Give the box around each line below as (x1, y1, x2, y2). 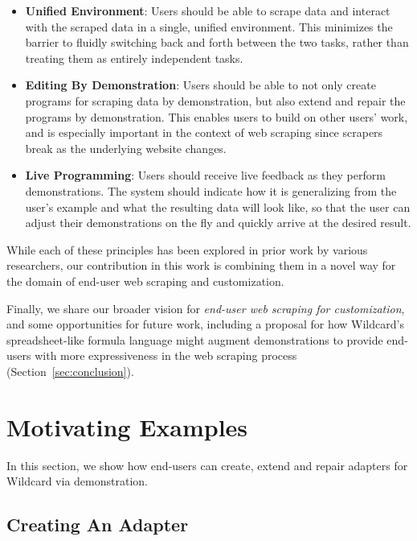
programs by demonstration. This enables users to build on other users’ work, (25, 108, 408, 125)
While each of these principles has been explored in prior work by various (6, 241, 368, 258)
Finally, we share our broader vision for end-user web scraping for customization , (6, 299, 405, 316)
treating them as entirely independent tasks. (25, 49, 243, 66)
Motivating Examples (6, 410, 248, 443)
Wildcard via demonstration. (6, 473, 148, 489)
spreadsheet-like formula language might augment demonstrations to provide (6, 331, 383, 348)
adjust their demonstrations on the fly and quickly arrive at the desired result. (25, 214, 411, 231)
